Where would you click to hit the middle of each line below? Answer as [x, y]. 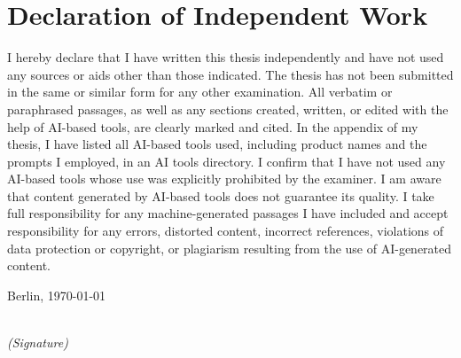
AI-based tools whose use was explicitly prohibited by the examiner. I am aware [224, 179]
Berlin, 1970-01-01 [57, 295]
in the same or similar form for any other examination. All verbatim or [200, 92]
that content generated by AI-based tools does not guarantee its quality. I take [221, 195]
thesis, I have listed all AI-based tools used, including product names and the [217, 144]
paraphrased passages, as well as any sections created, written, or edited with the [228, 109]
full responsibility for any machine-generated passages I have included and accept [228, 213]
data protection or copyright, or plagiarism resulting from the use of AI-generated [230, 248]
